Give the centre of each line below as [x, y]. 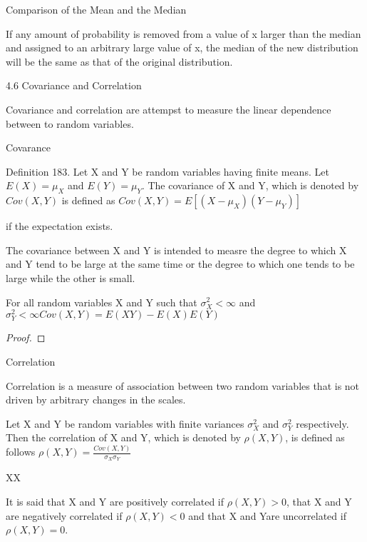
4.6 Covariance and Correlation [74, 85]
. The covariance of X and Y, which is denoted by [250, 185]
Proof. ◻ [26, 337]
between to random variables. [70, 123]
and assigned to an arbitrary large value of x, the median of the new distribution [182, 47]
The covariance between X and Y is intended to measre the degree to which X [176, 250]
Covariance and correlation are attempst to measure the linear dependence [169, 109]
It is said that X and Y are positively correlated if [115, 502]
